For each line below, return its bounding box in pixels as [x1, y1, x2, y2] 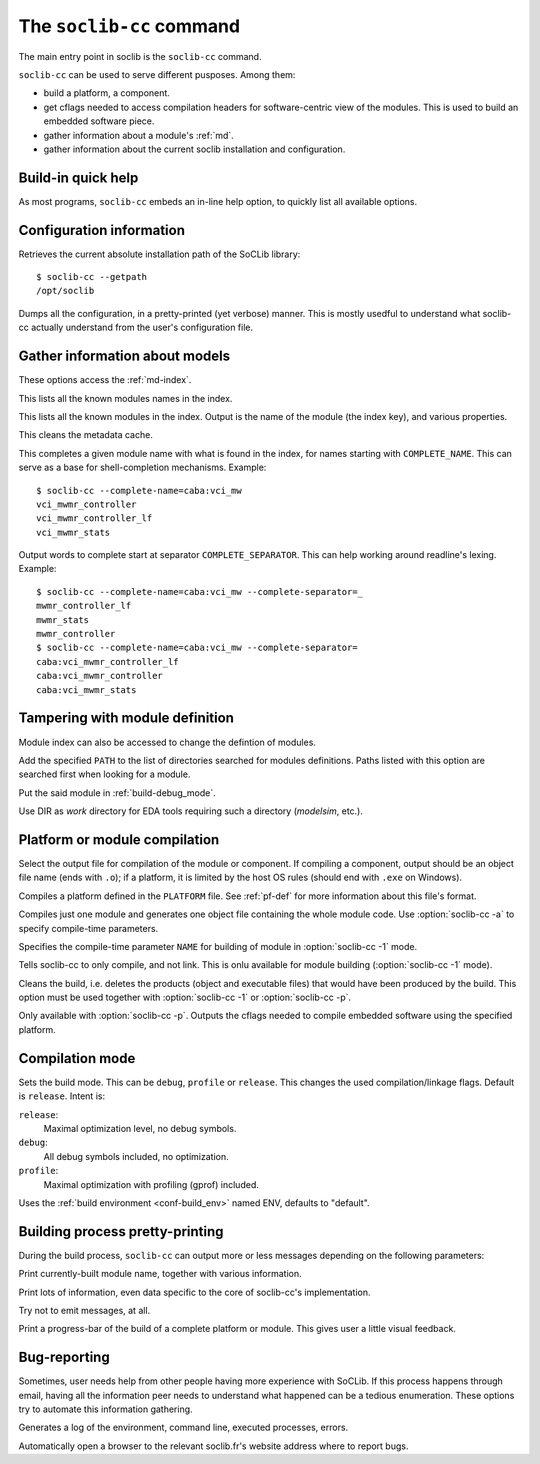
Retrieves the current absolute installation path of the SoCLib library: [18, 248, 301, 260]
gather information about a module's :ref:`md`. [43, 129, 234, 141]
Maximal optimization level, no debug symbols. [43, 1122, 237, 1134]
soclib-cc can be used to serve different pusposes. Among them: [18, 68, 296, 80]
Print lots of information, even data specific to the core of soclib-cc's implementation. [18, 1286, 371, 1298]
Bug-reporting [18, 1349, 110, 1366]
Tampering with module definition [18, 710, 235, 727]
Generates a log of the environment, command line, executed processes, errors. [18, 1421, 349, 1434]
